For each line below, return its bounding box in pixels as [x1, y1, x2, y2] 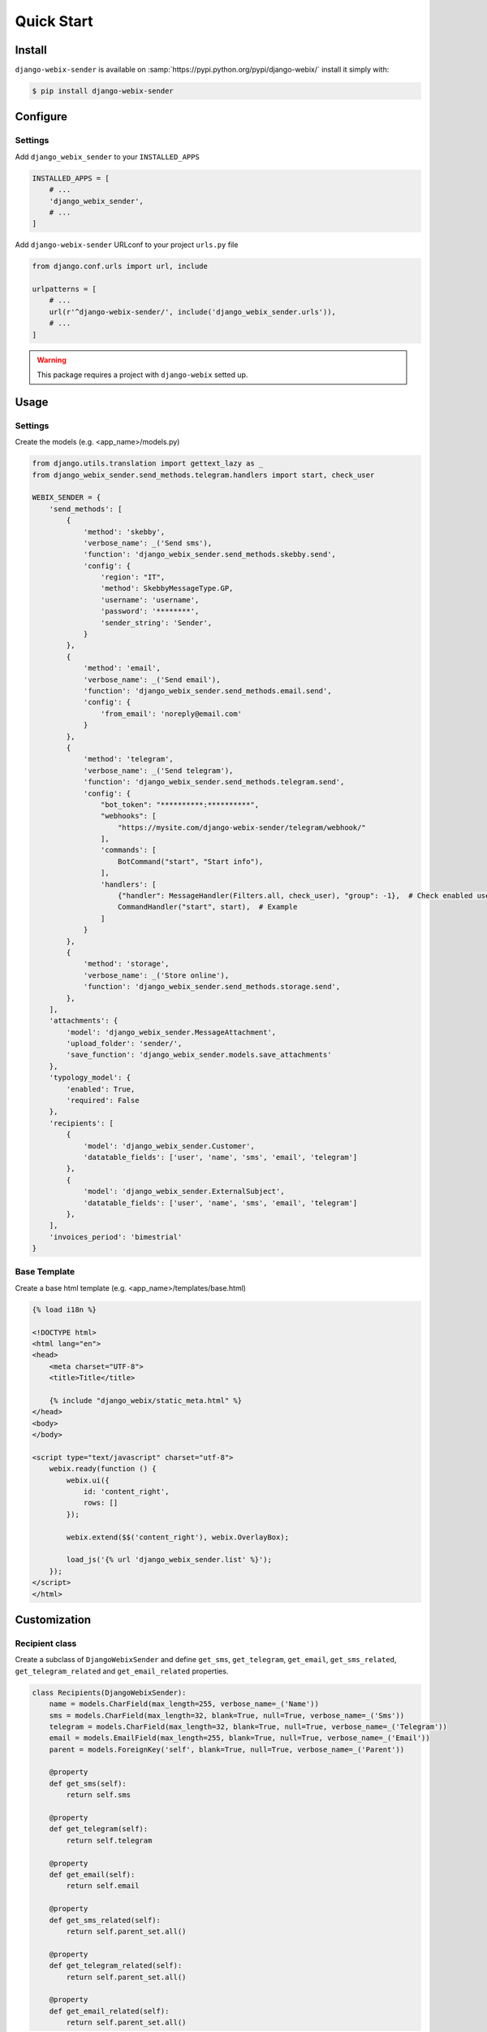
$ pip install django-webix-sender [32, 86, 174, 96]
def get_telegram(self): [49, 1825, 149, 1834]
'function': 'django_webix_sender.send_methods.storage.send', [83, 982, 341, 992]
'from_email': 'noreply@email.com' [100, 709, 243, 719]
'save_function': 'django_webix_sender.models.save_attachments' [66, 1050, 332, 1060]
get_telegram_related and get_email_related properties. [15, 1666, 229, 1676]
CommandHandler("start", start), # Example [118, 902, 298, 912]
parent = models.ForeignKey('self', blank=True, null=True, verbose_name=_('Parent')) [49, 1744, 405, 1754]
